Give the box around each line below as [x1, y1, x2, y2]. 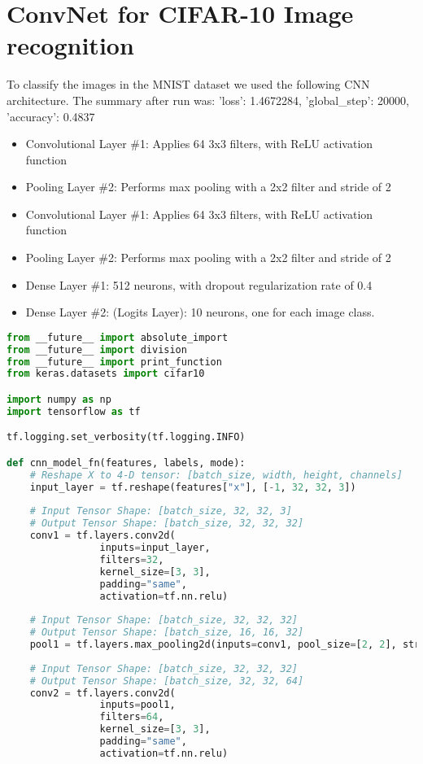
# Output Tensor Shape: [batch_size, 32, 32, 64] [29, 675, 304, 687]
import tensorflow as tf [7, 405, 141, 417]
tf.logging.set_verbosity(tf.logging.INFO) [7, 431, 246, 443]
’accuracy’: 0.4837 [7, 107, 95, 124]
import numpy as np [7, 394, 111, 405]
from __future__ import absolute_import [7, 331, 229, 343]
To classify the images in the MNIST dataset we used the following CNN [7, 76, 370, 93]
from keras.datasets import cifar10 [7, 368, 205, 380]
